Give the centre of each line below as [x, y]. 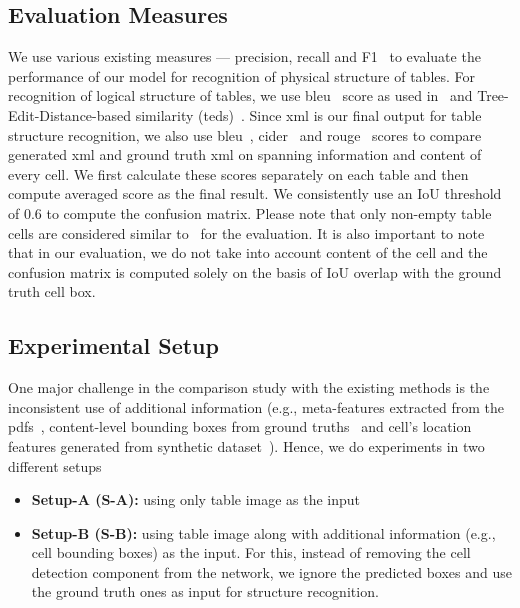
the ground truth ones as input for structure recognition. [205, 591]
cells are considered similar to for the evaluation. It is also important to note [246, 232]
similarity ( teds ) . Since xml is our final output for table [308, 114]
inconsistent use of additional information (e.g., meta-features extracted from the [256, 406]
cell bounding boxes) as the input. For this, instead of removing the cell [251, 552]
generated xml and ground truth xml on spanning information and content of [245, 154]
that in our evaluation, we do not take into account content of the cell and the [248, 252]
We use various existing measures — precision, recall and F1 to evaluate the [244, 56]
